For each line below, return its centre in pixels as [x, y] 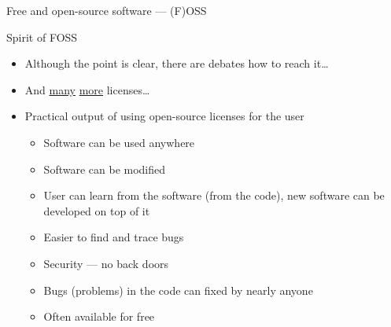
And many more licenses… [87, 89]
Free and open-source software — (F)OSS [107, 10]
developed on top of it [97, 210]
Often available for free [99, 316]
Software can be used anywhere [119, 142]
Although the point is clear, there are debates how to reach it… [177, 63]
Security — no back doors [106, 263]
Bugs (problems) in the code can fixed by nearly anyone [178, 290]
